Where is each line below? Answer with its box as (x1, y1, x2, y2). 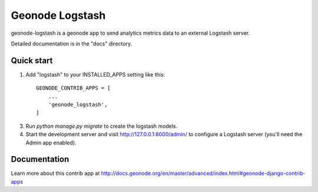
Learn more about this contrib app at (11, 170, 100, 177)
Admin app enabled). (25, 139, 77, 146)
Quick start (11, 55, 53, 65)
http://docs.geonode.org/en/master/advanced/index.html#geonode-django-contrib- (101, 170, 306, 177)
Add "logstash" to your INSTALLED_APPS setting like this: (25, 71, 165, 78)
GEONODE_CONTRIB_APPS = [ (36, 85, 111, 91)
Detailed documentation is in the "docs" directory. (11, 40, 132, 47)
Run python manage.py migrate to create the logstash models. (25, 123, 178, 130)
